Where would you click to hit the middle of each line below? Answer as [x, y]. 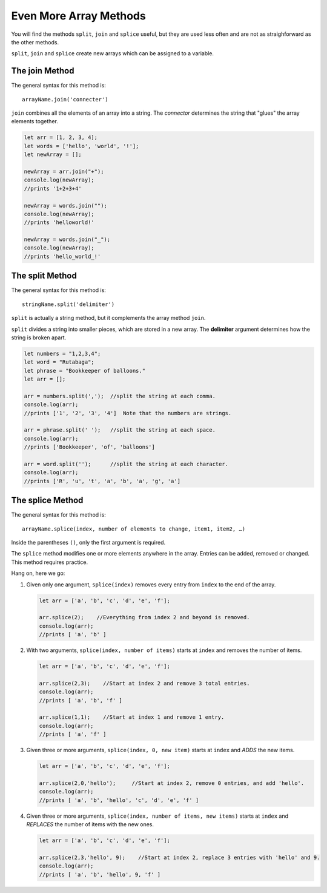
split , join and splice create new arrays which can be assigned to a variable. [113, 53]
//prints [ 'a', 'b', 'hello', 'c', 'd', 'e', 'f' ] [119, 800]
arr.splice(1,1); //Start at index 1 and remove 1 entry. [132, 717]
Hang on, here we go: [38, 573]
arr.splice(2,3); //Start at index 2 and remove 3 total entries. [144, 683]
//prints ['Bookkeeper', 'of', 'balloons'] [90, 447]
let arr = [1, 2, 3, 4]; [61, 138]
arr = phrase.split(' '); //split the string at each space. [120, 430]
